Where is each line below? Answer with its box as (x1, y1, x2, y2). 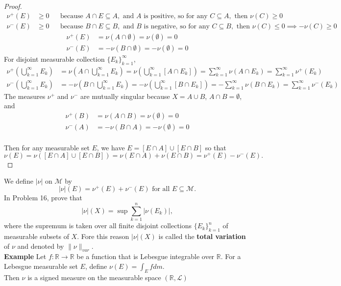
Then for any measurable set (4, 142, 90, 152)
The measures (4, 91, 46, 101)
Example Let (4, 251, 47, 262)
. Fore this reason (77, 231, 129, 241)
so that (205, 142, 226, 152)
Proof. (4, 1, 22, 11)
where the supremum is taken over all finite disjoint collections (4, 220, 192, 231)
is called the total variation (158, 231, 246, 241)
